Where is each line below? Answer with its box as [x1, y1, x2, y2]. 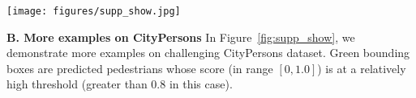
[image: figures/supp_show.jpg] [6, 6, 181, 17]
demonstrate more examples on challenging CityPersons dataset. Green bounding [6, 44, 410, 61]
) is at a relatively [317, 59, 406, 76]
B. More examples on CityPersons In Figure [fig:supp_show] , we [6, 28, 355, 45]
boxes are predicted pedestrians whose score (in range [6, 59, 273, 76]
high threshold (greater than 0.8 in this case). [6, 76, 233, 92]
